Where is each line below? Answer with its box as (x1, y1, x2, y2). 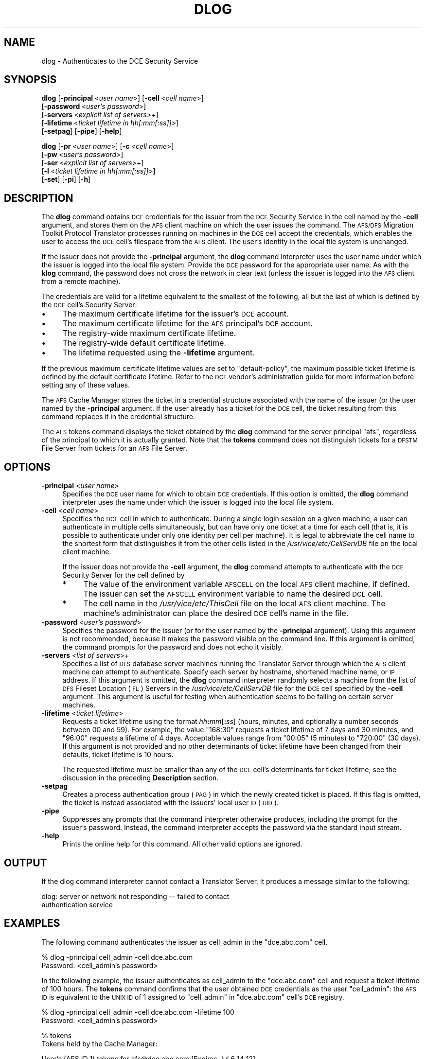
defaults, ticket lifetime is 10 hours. (62, 750, 174, 759)
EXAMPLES (4, 917, 60, 930)
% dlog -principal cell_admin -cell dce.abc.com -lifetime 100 (41, 1007, 234, 1016)
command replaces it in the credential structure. (41, 412, 195, 421)
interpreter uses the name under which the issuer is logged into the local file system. (62, 498, 334, 507)
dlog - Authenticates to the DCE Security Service (41, 56, 198, 65)
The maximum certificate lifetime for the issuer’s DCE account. (62, 309, 289, 319)
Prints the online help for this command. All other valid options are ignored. (62, 840, 302, 848)
